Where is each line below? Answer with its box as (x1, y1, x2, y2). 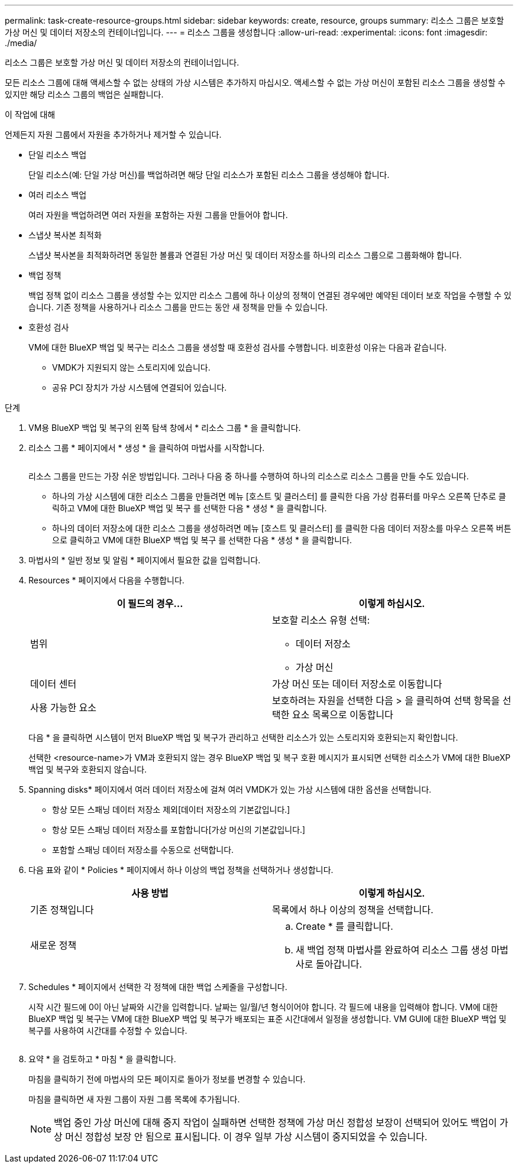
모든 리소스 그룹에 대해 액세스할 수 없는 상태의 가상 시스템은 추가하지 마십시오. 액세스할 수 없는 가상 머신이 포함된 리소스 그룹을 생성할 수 (5, 77, 506, 87)
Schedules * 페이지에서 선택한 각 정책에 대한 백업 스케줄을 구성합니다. (28, 982, 287, 992)
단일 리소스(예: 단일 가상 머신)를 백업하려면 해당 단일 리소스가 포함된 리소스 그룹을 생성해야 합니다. (28, 170, 390, 180)
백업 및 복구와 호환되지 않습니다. (28, 764, 147, 774)
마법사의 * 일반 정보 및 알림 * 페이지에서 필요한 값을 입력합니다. (28, 555, 261, 565)
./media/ (5, 38, 37, 48)
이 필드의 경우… (116, 598, 183, 609)
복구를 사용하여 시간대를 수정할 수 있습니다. (28, 1026, 187, 1036)
